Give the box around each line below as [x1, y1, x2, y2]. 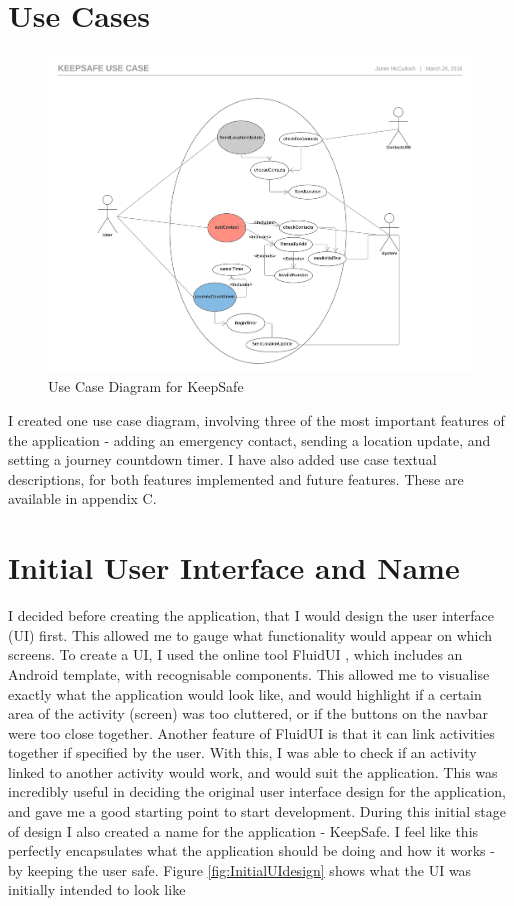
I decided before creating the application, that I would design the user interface [8, 605, 495, 626]
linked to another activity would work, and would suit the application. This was [8, 761, 498, 782]
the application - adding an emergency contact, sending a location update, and [8, 429, 491, 450]
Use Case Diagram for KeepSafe [48, 376, 244, 397]
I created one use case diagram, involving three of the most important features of [8, 410, 505, 431]
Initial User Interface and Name [8, 547, 460, 588]
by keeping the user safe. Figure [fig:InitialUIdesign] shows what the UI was [8, 859, 472, 880]
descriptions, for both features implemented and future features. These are [8, 468, 464, 489]
